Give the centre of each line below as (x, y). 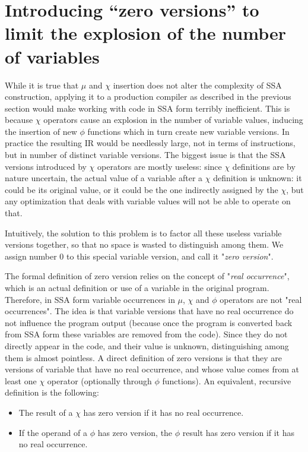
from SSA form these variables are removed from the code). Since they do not (146, 334)
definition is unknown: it (258, 178)
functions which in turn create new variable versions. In (188, 131)
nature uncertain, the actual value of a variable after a (104, 178)
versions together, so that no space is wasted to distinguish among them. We (144, 244)
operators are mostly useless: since (160, 166)
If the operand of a (53, 432)
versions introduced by (46, 166)
